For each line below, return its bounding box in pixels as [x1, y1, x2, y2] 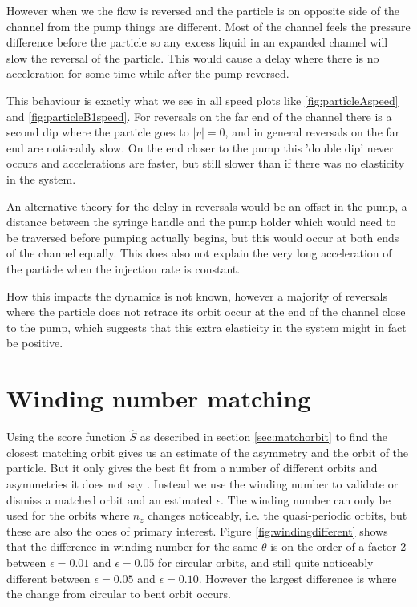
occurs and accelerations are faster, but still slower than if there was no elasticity [6, 155, 405, 172]
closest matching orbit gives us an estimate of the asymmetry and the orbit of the [6, 443, 409, 460]
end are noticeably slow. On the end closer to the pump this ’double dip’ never [6, 139, 394, 156]
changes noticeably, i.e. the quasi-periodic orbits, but [148, 507, 407, 524]
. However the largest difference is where [198, 569, 397, 586]
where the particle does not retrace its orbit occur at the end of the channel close [6, 303, 406, 320]
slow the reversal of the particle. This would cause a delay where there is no [6, 49, 379, 66]
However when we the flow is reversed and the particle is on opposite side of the [6, 2, 400, 18]
